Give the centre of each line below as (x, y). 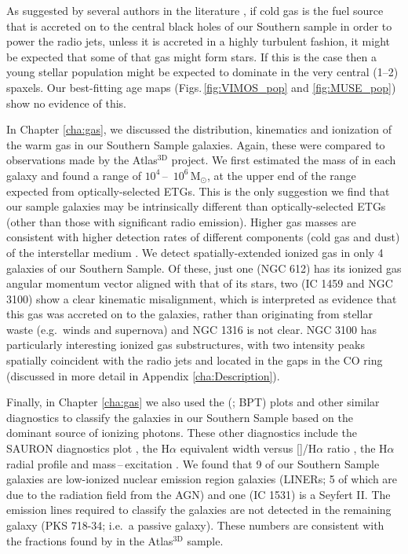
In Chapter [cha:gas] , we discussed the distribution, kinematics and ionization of (199, 129)
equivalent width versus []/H (248, 448)
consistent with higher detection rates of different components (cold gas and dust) (203, 237)
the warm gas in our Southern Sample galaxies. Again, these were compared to (196, 144)
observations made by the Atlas (82, 160)
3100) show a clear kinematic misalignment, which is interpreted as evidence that (202, 298)
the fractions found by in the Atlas (90, 540)
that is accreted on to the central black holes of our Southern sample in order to (199, 26)
